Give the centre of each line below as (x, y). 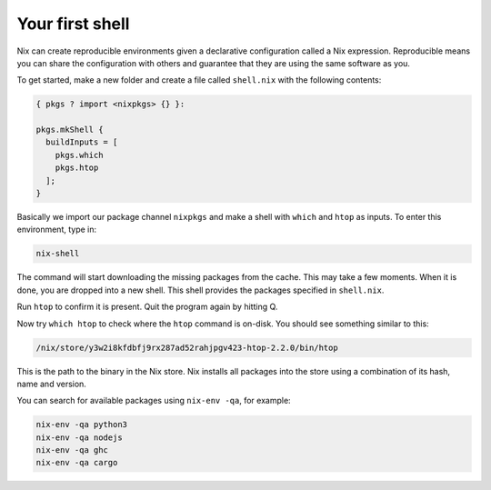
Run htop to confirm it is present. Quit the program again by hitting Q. (147, 307)
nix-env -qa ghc (72, 450)
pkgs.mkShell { (70, 130)
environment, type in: (57, 230)
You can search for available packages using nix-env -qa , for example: (154, 401)
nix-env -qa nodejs (79, 437)
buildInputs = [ (82, 142)
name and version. (51, 384)
